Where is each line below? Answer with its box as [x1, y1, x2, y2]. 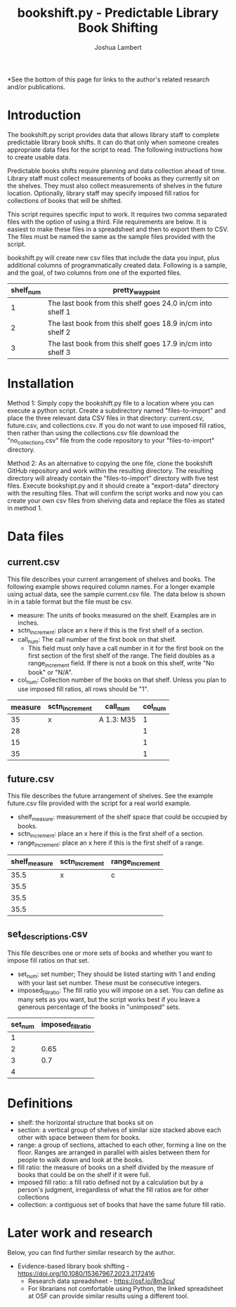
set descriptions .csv [7, 928, 88, 942]
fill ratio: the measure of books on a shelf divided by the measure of [17, 1163, 214, 1171]
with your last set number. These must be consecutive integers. [17, 979, 202, 987]
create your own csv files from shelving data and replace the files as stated [7, 496, 225, 505]
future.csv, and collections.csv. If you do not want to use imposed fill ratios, [7, 422, 226, 429]
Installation [7, 376, 74, 391]
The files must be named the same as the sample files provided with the [7, 232, 216, 240]
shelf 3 [47, 348, 71, 358]
